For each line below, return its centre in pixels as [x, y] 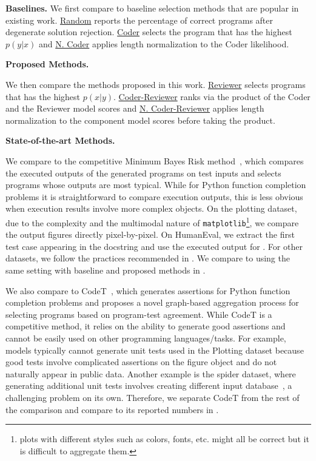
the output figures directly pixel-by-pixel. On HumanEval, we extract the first [150, 234]
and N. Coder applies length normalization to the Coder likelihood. [164, 43]
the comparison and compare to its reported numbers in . [112, 409]
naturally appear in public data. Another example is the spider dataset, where [151, 373]
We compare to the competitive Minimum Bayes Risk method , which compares [155, 160]
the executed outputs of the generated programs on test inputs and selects [143, 173]
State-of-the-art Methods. [60, 140]
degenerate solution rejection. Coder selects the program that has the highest [149, 32]
